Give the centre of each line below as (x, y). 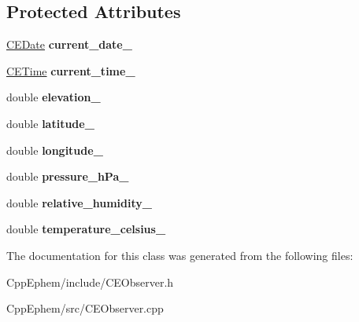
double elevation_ (54, 97)
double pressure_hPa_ (68, 176)
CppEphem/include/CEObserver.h (90, 282)
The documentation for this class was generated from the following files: (180, 255)
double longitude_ (55, 150)
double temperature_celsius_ (86, 229)
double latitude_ (50, 123)
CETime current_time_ (71, 70)
